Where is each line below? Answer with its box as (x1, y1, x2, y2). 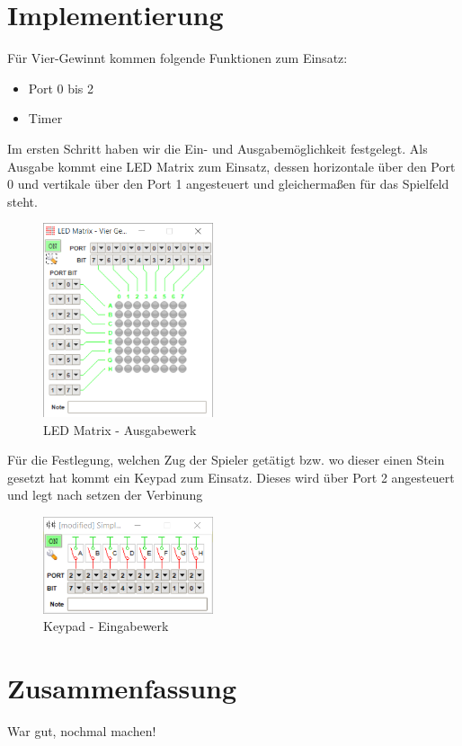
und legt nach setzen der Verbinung (7, 485, 203, 504)
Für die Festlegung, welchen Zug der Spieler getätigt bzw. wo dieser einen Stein (7, 450, 445, 469)
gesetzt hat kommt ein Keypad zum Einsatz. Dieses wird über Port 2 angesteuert (7, 467, 455, 486)
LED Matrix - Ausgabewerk (43, 420, 197, 439)
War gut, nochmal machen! (7, 722, 156, 741)
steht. (7, 191, 38, 210)
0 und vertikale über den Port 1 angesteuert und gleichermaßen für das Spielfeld (7, 174, 449, 193)
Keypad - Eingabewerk (43, 617, 169, 635)
